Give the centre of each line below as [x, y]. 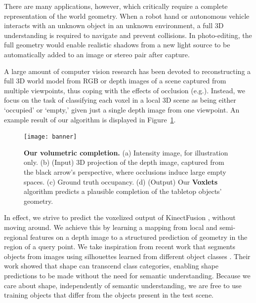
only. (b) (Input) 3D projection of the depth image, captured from [124, 162]
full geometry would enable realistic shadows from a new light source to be [117, 45]
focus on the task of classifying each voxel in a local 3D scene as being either [120, 100]
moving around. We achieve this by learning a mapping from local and [111, 227]
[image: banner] [50, 137]
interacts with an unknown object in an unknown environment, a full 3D [114, 25]
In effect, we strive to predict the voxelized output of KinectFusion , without [120, 217]
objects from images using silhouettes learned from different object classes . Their [127, 256]
